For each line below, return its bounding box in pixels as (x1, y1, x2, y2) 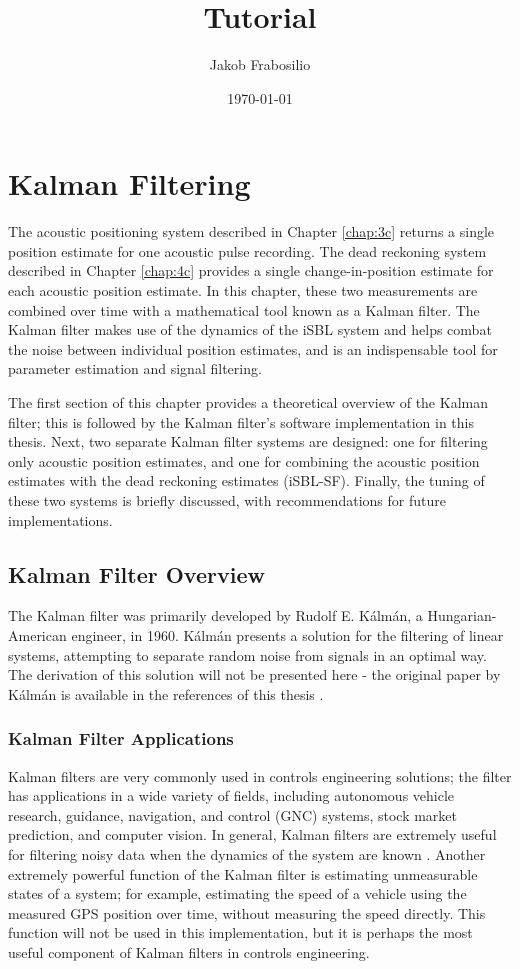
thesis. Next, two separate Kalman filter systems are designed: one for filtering (8, 431, 488, 452)
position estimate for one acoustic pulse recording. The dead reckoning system (8, 240, 487, 261)
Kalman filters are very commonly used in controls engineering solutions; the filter (8, 765, 512, 786)
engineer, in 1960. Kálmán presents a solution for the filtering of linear (71, 624, 504, 645)
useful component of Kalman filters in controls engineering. (8, 941, 370, 962)
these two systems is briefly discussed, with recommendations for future (8, 489, 446, 510)
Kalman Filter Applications (8, 726, 234, 751)
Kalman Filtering (8, 163, 251, 204)
